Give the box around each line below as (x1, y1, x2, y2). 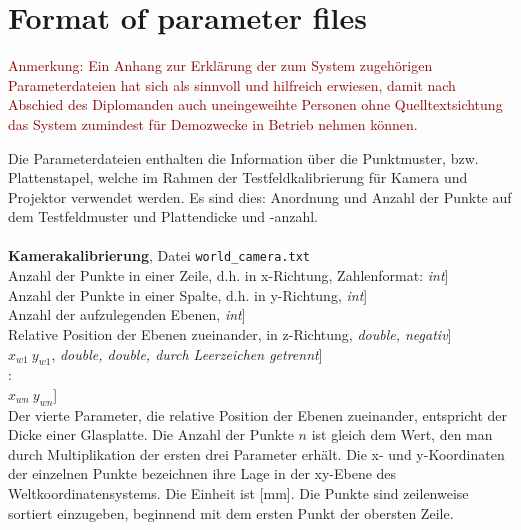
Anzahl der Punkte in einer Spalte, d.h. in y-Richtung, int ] (8, 284, 368, 305)
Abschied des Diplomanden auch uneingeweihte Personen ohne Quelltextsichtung (8, 94, 503, 115)
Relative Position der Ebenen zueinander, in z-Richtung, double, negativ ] (8, 323, 452, 344)
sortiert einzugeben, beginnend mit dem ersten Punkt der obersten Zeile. (8, 502, 454, 523)
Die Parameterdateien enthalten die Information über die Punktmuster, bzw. (8, 147, 479, 168)
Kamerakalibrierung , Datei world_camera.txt (8, 245, 310, 266)
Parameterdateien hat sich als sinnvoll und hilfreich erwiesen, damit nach (8, 74, 456, 95)
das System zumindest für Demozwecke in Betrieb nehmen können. (8, 113, 418, 134)
